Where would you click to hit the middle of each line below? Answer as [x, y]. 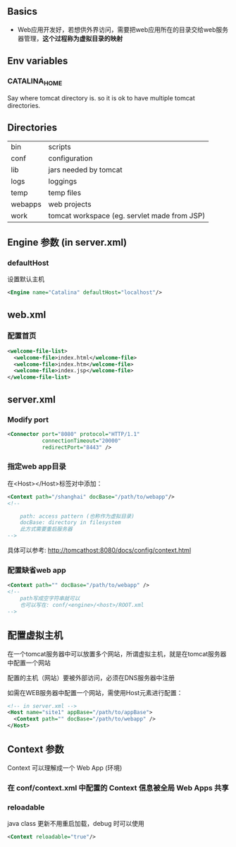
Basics [22, 12]
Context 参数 [36, 749]
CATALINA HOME [35, 82]
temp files [65, 192]
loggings [63, 181]
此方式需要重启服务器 [46, 529]
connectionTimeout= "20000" [81, 441]
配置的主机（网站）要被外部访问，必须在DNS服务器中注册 [91, 677]
